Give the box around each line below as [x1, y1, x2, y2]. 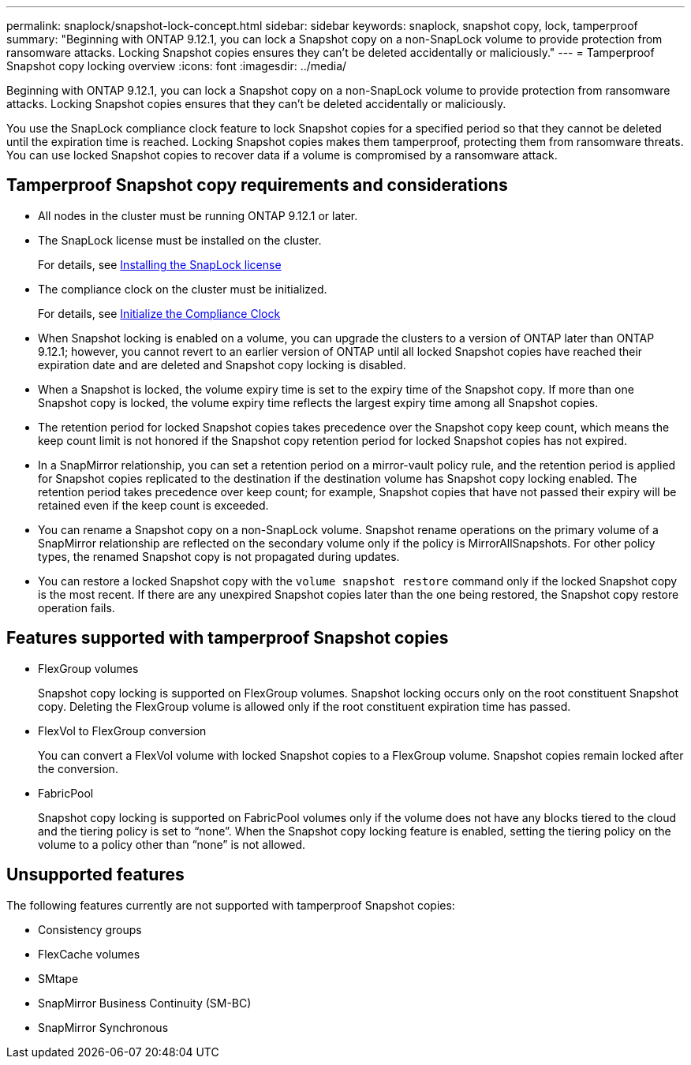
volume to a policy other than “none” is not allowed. [38, 837, 306, 851]
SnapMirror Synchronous [38, 1020, 169, 1034]
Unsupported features [6, 865, 185, 885]
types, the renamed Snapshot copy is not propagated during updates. [38, 549, 400, 563]
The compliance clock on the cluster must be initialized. [38, 282, 327, 296]
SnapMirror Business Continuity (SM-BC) [38, 996, 252, 1010]
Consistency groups [38, 922, 142, 936]
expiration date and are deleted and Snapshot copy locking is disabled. [38, 357, 406, 372]
